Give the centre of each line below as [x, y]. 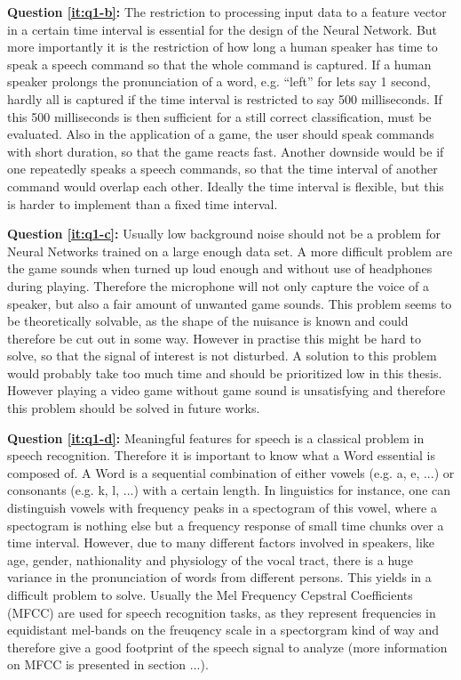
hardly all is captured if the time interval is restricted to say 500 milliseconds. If [225, 98]
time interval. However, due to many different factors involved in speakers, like [221, 542]
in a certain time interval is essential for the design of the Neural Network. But [223, 29]
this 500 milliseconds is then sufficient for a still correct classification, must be [219, 116]
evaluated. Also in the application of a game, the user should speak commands [221, 134]
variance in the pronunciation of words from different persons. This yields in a [219, 577]
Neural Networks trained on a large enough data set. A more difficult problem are [230, 251]
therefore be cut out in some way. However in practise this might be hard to [214, 338]
